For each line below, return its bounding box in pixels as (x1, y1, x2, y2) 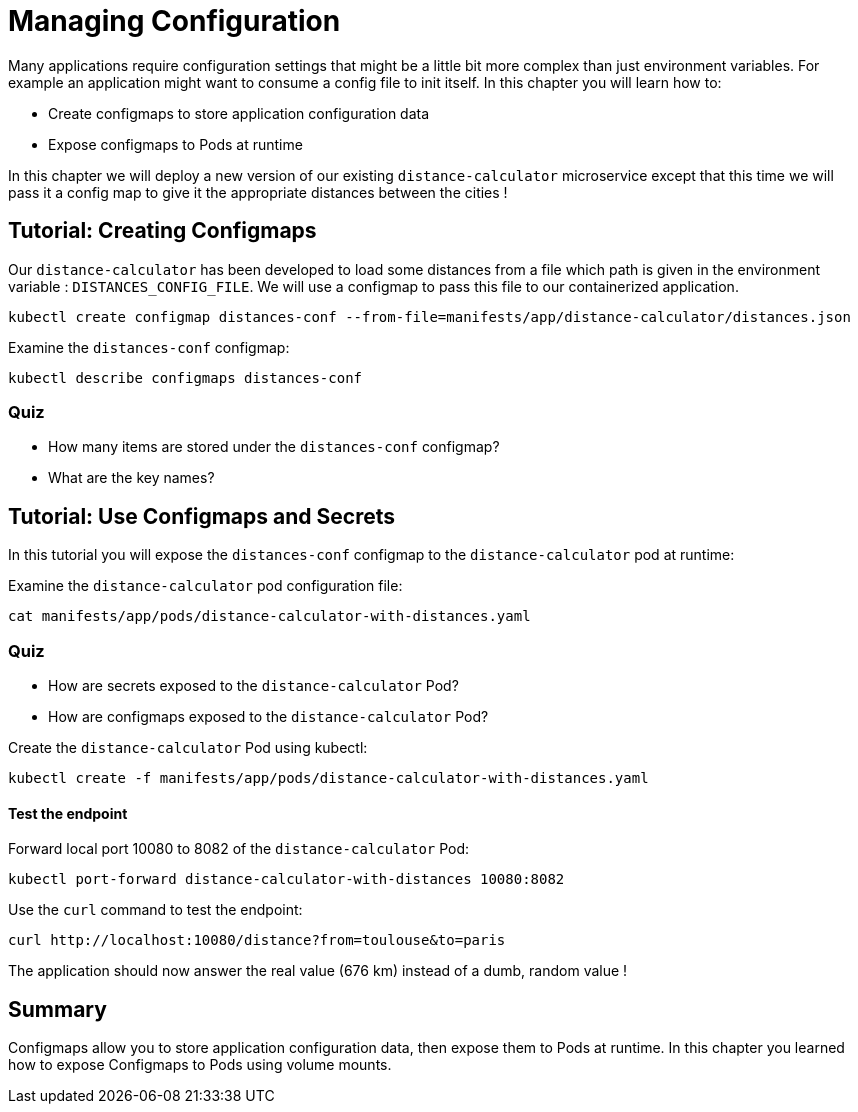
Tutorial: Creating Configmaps (8, 218, 317, 244)
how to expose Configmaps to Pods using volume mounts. (8, 1056, 392, 1073)
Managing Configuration (8, 4, 341, 38)
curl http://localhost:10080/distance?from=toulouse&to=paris (8, 932, 506, 949)
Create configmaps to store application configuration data (48, 104, 430, 122)
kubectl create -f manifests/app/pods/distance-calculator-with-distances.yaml (8, 769, 649, 786)
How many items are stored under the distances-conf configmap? (48, 438, 500, 456)
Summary (8, 996, 107, 1022)
